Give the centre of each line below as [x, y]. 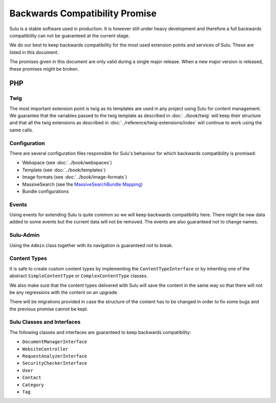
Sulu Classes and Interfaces [45, 322]
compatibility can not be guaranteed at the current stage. [70, 35]
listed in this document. [34, 52]
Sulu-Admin [25, 235]
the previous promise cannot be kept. [49, 309]
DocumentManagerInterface [55, 342]
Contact [32, 378]
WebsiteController [45, 349]
